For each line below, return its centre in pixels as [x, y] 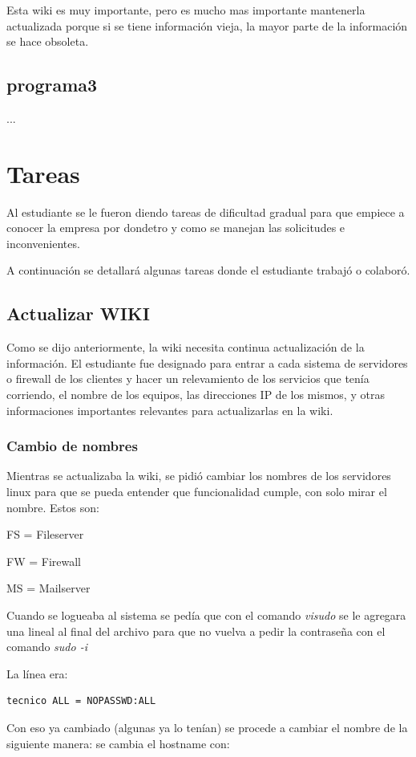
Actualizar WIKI [78, 313]
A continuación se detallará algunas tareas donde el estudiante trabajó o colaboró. [208, 270]
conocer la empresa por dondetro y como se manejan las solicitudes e [176, 228]
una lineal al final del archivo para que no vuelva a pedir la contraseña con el [196, 631]
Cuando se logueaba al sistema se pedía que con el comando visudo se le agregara [206, 615]
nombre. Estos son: [53, 507]
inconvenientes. [43, 243]
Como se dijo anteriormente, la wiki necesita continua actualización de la [186, 347]
